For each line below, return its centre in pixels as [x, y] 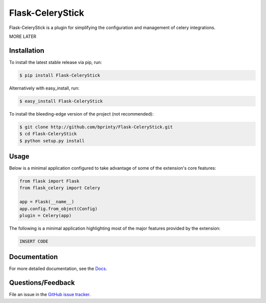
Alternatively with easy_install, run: [44, 88]
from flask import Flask [50, 181]
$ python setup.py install [52, 141]
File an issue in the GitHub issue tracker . [50, 295]
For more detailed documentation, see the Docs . [58, 269]
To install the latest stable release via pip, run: [55, 62]
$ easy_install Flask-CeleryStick [61, 101]
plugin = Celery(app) [46, 215]
